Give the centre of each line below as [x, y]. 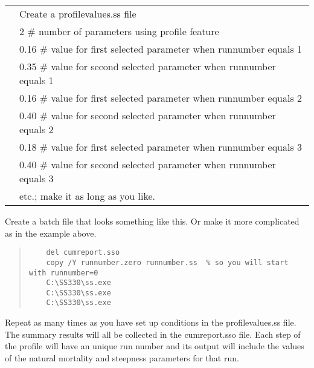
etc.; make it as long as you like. [88, 196]
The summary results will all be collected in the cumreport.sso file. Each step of [153, 334]
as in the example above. [51, 233]
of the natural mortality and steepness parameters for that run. [122, 357]
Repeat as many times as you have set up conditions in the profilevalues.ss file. [151, 322]
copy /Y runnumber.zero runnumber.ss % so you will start [167, 262]
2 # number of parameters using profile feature [119, 31]
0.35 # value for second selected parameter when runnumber [148, 66]
